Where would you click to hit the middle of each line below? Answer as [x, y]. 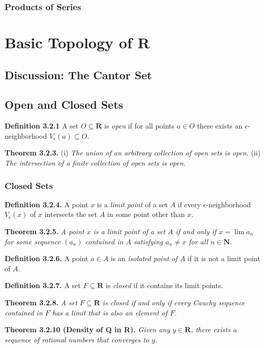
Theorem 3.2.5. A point [45, 231]
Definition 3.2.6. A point [47, 258]
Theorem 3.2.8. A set [41, 302]
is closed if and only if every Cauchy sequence [174, 302]
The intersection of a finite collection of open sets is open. [95, 162]
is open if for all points [139, 126]
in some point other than [146, 214]
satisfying [148, 241]
